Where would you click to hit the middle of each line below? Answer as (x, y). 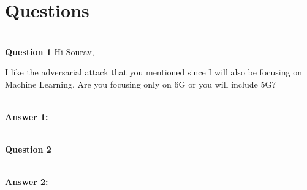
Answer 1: (27, 117)
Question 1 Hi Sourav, (50, 51)
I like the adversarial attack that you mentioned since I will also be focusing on (153, 72)
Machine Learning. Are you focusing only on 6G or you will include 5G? (141, 84)
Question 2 (28, 149)
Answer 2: (27, 182)
